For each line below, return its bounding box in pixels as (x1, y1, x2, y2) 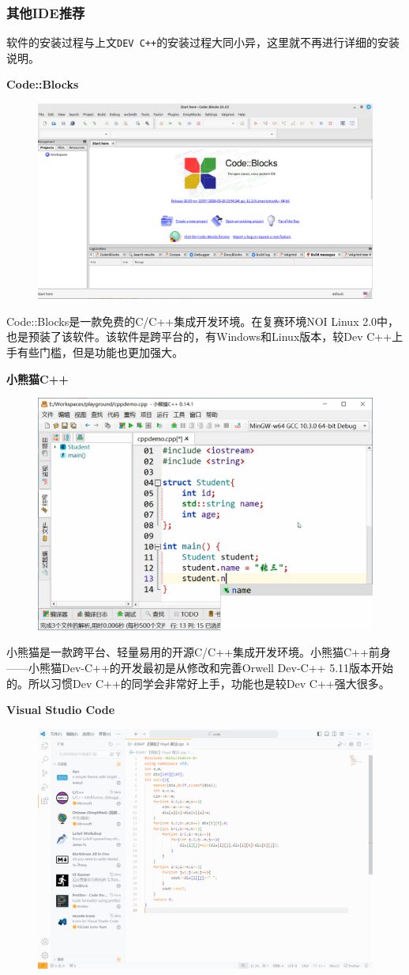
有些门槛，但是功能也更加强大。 (17, 344, 183, 361)
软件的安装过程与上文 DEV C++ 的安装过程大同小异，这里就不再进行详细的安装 (6, 34, 400, 51)
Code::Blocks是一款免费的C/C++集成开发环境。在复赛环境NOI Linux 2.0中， (6, 312, 400, 329)
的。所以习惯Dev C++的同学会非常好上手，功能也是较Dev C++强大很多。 (6, 675, 390, 691)
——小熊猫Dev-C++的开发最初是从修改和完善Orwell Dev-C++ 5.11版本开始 (6, 659, 394, 675)
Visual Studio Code (6, 701, 115, 718)
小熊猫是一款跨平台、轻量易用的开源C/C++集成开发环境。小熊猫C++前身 (6, 644, 391, 660)
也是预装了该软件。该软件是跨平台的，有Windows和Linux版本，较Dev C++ (6, 328, 392, 345)
